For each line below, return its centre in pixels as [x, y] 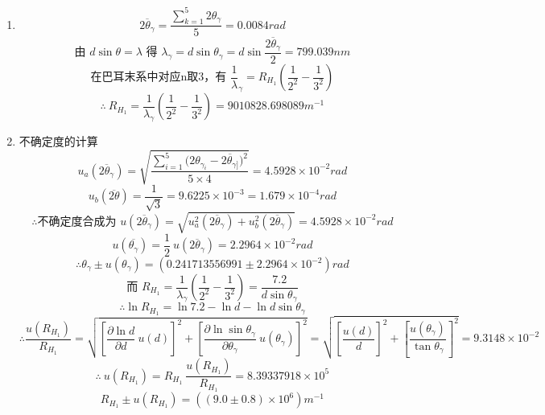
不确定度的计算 [58, 140]
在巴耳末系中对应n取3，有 [159, 78]
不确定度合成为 [77, 222]
